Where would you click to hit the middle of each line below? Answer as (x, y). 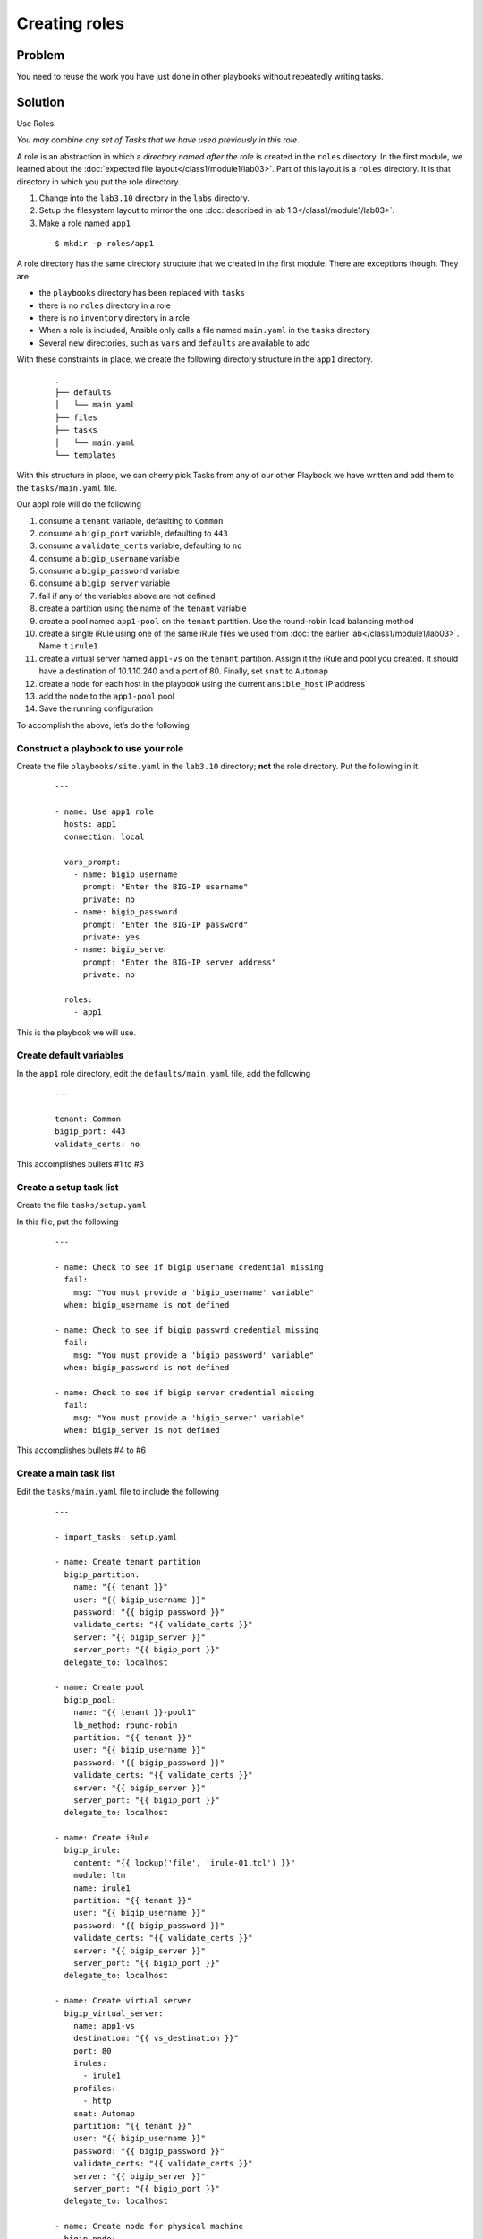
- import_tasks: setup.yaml (116, 1537)
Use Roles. (37, 123)
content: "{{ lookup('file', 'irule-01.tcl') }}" (184, 1862)
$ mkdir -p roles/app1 (105, 244)
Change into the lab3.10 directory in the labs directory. (144, 198)
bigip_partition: (102, 1574)
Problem (41, 55)
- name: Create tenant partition (128, 1562)
